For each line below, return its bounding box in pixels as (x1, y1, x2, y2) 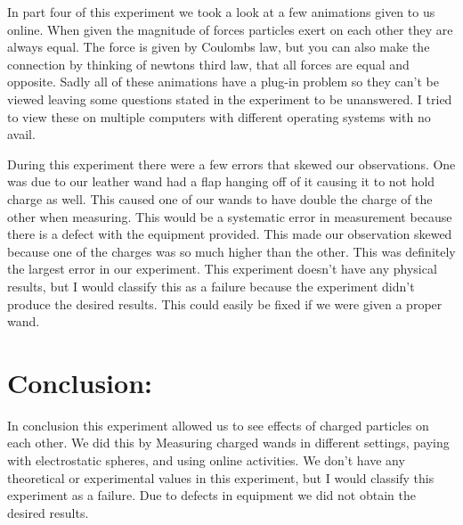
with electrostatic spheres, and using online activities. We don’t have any (7, 451, 405, 469)
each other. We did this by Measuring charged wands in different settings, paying (7, 433, 450, 452)
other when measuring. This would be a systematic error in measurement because (7, 207, 452, 226)
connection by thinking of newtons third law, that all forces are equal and (7, 54, 410, 73)
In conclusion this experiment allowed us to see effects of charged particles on (7, 415, 429, 434)
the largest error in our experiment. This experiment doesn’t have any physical (7, 259, 437, 278)
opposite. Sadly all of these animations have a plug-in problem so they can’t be (7, 72, 439, 91)
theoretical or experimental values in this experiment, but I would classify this (7, 468, 435, 487)
